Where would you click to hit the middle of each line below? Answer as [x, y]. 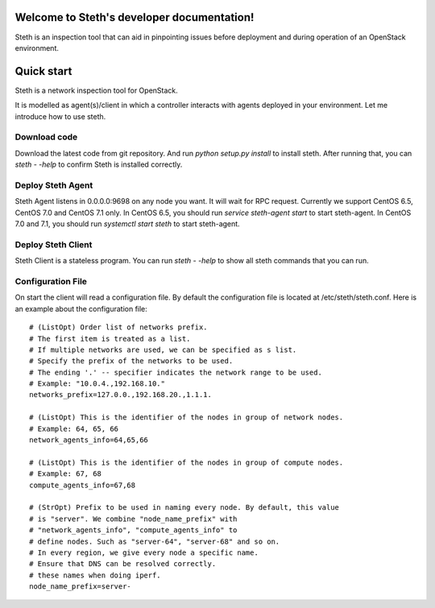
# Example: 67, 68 [66, 474]
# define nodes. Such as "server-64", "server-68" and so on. [155, 541]
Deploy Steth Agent [54, 185]
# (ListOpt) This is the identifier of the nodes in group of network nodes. [186, 418]
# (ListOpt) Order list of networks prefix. [119, 327]
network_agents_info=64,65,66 [89, 440]
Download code [46, 137]
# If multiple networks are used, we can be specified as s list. [163, 349]
